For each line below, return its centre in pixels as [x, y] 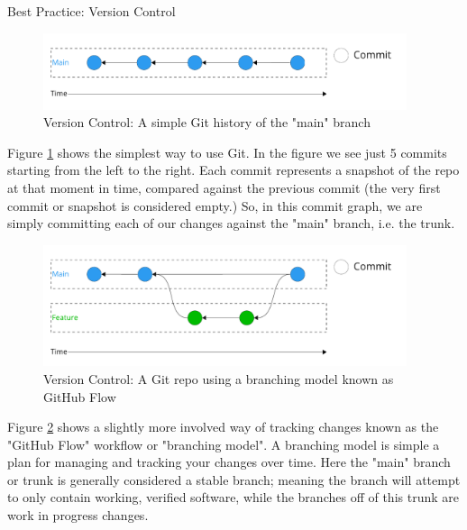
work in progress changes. [78, 515]
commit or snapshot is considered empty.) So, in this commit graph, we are [215, 205]
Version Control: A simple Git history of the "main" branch [207, 122]
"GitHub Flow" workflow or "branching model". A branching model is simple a [224, 444]
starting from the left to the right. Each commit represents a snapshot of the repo [233, 170]
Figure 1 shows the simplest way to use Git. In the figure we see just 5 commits [227, 152]
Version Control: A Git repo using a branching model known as [219, 378]
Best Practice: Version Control [92, 11]
